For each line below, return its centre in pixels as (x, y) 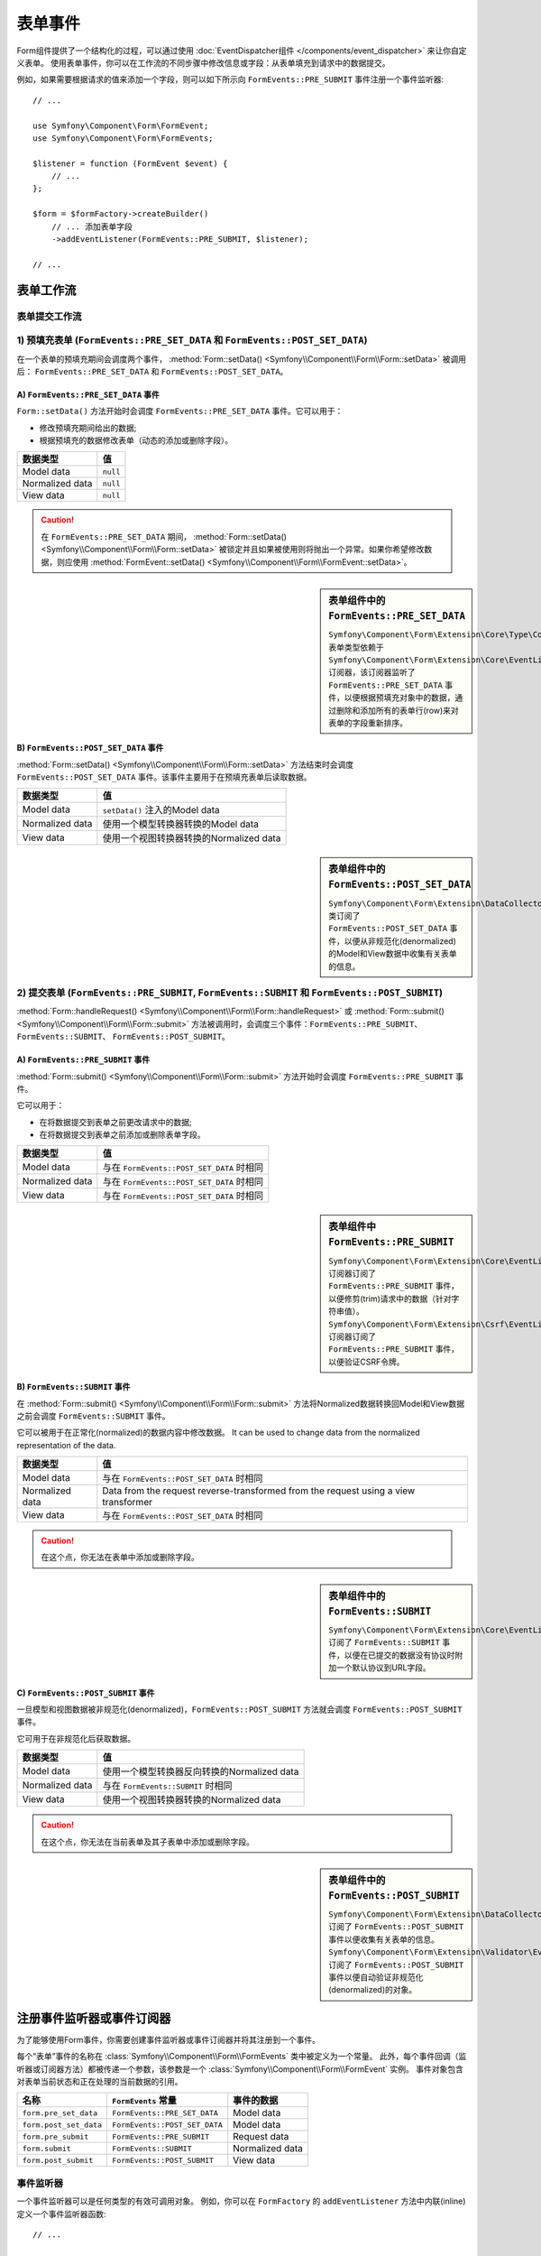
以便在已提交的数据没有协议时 (399, 1655)
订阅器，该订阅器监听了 (372, 672)
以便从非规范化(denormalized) (400, 941)
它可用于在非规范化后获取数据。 (76, 1738)
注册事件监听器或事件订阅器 (94, 2018)
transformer (128, 1502)
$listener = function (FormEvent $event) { (130, 163)
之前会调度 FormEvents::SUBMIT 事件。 (93, 1416)
